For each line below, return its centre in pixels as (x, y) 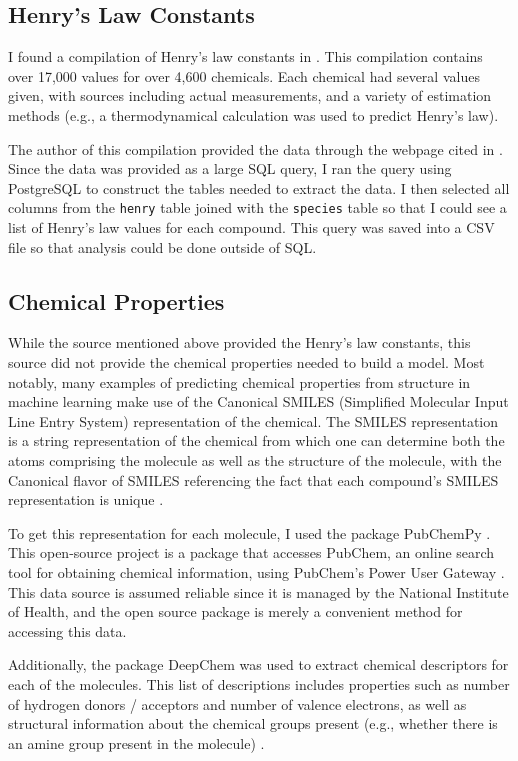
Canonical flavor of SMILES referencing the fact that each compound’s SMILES (253, 479)
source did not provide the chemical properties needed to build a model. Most (246, 362)
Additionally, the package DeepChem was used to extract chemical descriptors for (258, 664)
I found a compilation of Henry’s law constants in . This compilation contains (245, 56)
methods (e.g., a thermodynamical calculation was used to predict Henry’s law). (253, 114)
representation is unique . (86, 499)
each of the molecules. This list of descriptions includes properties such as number (259, 683)
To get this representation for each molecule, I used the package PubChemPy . (249, 532)
